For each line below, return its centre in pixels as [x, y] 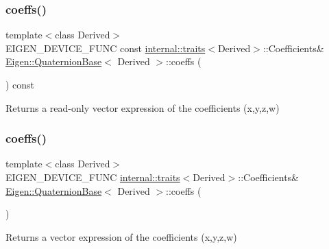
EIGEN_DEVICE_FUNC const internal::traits [106, 48]
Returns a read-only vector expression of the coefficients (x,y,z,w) [143, 107]
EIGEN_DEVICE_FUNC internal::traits [93, 177]
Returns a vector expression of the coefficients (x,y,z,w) [121, 236]
